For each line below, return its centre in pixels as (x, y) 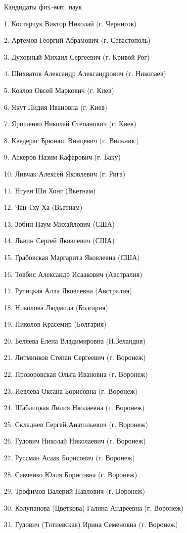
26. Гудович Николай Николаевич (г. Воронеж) (75, 441)
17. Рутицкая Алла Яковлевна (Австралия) (68, 291)
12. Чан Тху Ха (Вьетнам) (43, 207)
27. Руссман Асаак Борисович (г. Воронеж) (70, 458)
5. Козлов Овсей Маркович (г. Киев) (59, 90)
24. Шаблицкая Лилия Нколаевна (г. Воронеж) (74, 407)
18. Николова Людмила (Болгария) (56, 307)
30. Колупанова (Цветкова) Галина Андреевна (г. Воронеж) (94, 507)
